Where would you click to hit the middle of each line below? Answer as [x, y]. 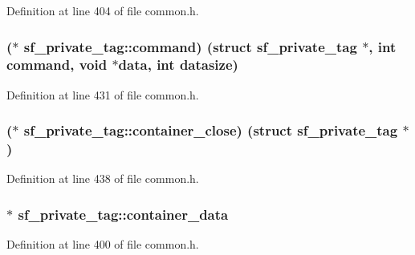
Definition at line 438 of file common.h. [103, 178]
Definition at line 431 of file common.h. [103, 94]
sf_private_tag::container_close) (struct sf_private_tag [211, 130]
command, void [57, 65]
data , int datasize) [178, 65]
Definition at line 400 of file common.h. [103, 244]
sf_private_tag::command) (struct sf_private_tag [190, 46]
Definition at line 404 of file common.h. [103, 10]
